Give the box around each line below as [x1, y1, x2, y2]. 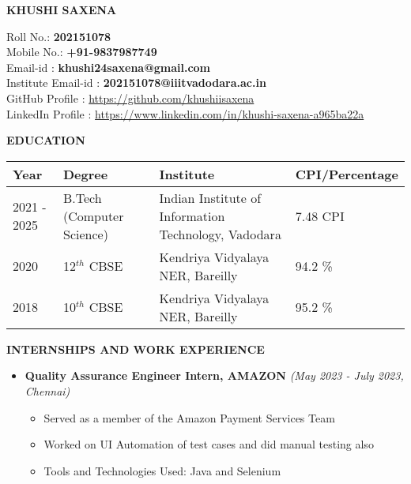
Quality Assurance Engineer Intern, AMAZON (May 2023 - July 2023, [25, 367, 404, 384]
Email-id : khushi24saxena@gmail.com [6, 58, 211, 75]
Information [159, 206, 225, 225]
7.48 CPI [295, 206, 345, 225]
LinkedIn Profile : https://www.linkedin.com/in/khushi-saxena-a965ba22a [6, 105, 364, 122]
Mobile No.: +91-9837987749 [6, 43, 157, 60]
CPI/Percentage [295, 164, 398, 183]
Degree [63, 164, 108, 183]
